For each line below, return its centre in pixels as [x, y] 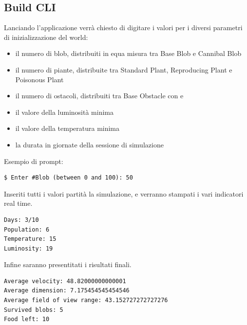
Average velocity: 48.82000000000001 [65, 281]
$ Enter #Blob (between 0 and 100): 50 [68, 178]
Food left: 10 [27, 319]
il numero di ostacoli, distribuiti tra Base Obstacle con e [99, 96]
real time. [18, 203]
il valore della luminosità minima [64, 112]
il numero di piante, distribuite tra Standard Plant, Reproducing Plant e [124, 69]
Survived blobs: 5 [34, 310]
